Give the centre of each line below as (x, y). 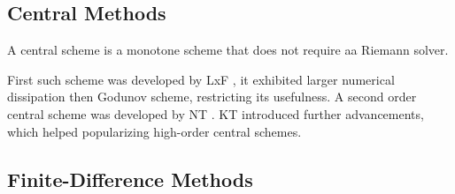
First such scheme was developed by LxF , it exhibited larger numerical (201, 79)
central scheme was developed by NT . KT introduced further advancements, (216, 113)
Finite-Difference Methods (130, 179)
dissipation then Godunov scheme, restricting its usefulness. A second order (212, 97)
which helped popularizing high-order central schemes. (154, 131)
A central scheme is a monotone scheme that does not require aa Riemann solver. (228, 50)
